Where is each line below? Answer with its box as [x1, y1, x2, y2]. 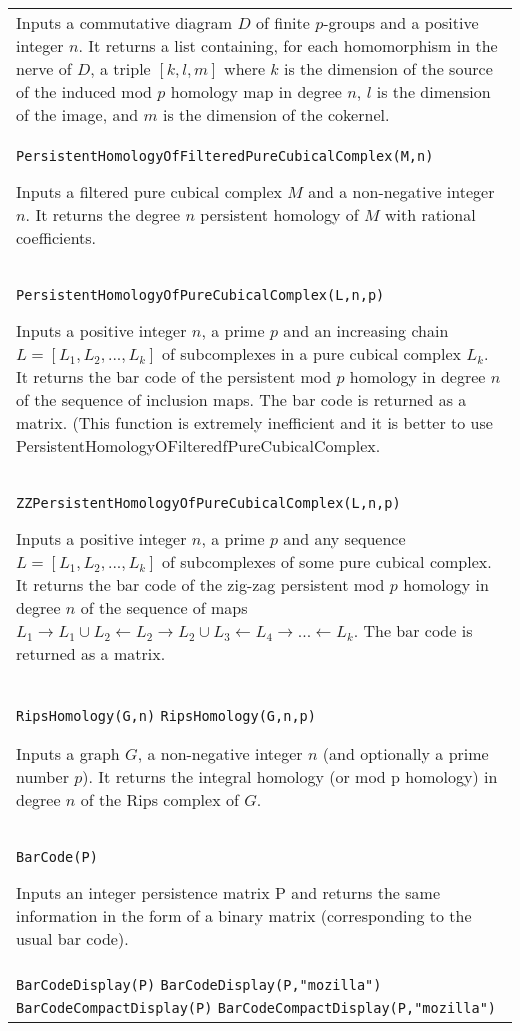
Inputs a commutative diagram [16, 11, 233, 34]
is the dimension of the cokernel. [162, 103, 390, 126]
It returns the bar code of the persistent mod [16, 365, 332, 388]
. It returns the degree [25, 203, 181, 226]
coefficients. [16, 226, 97, 249]
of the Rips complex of [80, 788, 239, 811]
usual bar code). [16, 927, 129, 950]
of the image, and [16, 103, 139, 126]
